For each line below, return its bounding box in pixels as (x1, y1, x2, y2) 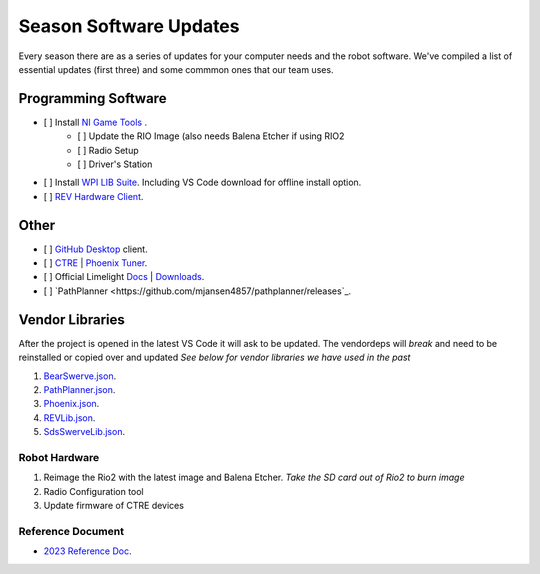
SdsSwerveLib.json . (43, 426, 125, 438)
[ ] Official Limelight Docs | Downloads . (43, 271, 205, 283)
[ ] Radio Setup (77, 144, 139, 156)
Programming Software (18, 90, 167, 107)
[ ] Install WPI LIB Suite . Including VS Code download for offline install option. (43, 176, 362, 189)
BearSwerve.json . (43, 370, 117, 382)
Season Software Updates (18, 15, 240, 37)
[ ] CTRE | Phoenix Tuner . (43, 257, 148, 269)
